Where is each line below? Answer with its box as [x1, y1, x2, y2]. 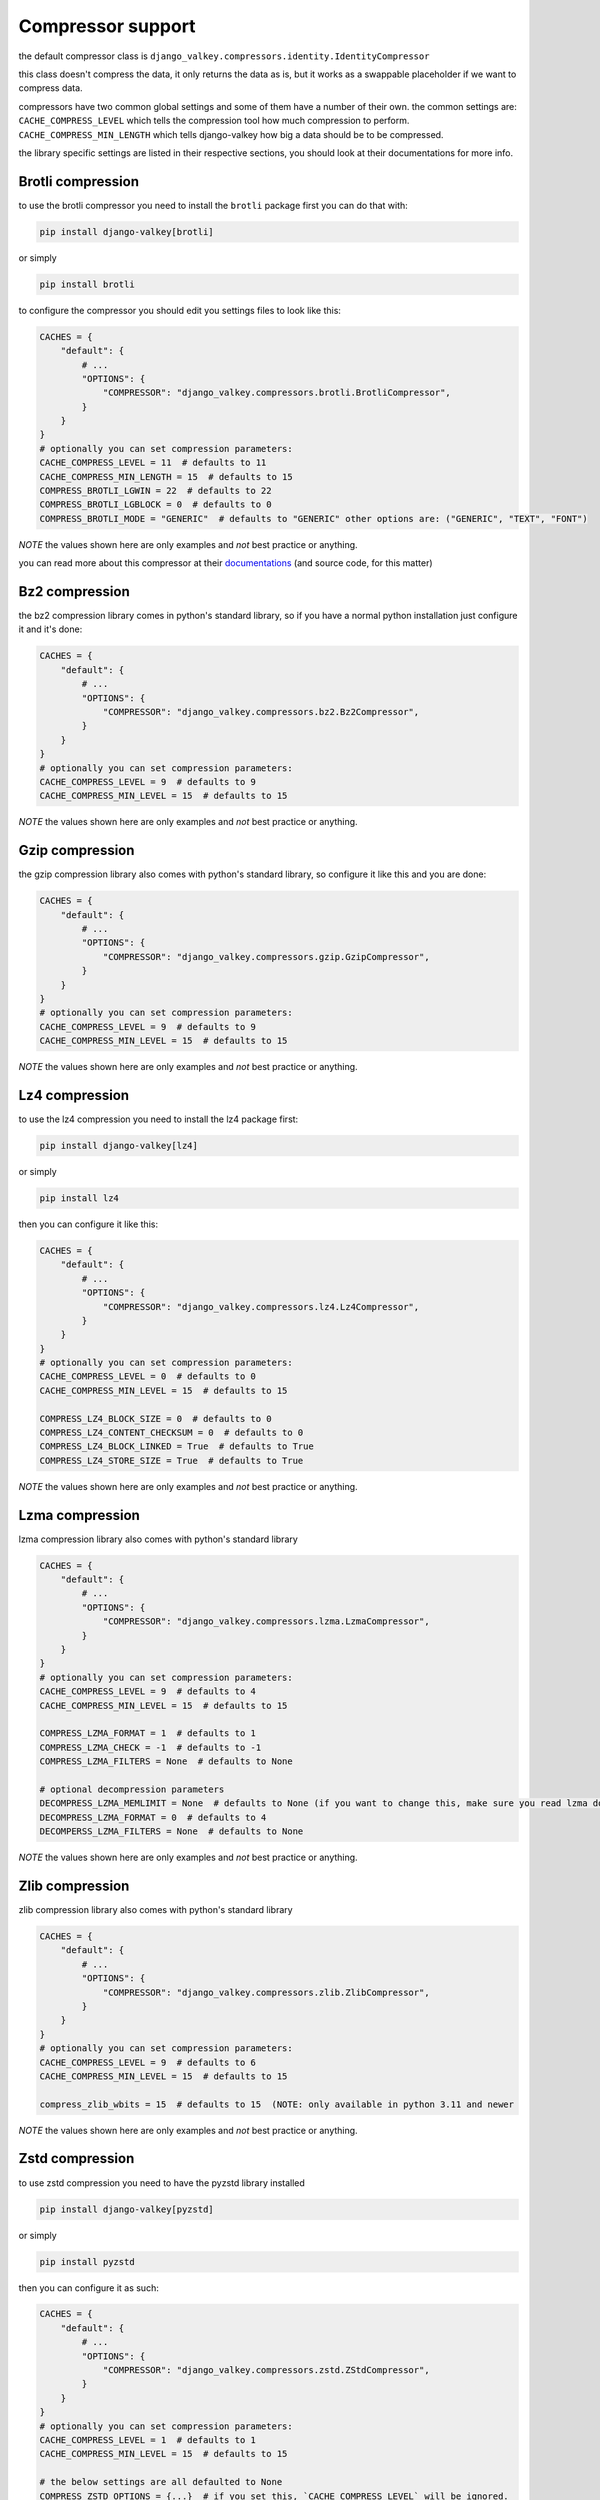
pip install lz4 [39, 1192, 120, 1204]
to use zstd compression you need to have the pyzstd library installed [18, 2176, 305, 2189]
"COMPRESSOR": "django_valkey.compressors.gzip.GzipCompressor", [102, 951, 430, 962]
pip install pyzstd [39, 2256, 135, 2267]
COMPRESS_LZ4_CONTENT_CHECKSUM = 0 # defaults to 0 [39, 1427, 304, 1439]
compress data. [18, 82, 84, 94]
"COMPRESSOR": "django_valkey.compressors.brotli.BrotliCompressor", [102, 387, 452, 399]
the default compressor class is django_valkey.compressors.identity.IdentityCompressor [18, 50, 430, 62]
